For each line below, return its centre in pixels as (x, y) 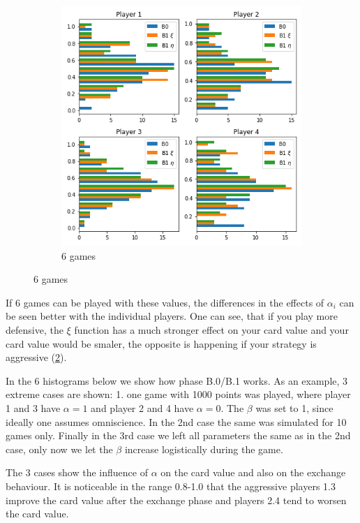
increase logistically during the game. (204, 449)
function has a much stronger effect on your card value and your (211, 329)
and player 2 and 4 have (142, 407)
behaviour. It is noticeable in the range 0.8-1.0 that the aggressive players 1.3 (171, 486)
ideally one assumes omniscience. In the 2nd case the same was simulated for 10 (176, 421)
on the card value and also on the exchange (253, 472)
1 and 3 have (33, 407)
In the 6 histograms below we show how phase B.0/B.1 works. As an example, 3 (177, 380)
